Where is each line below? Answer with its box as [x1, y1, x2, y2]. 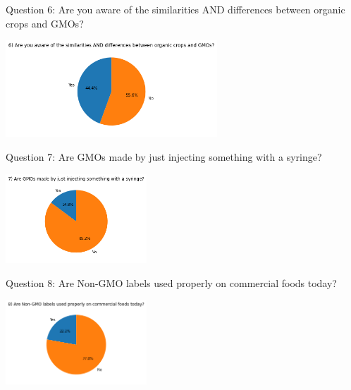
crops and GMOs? [6, 16, 84, 30]
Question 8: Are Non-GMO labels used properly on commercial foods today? [6, 275, 337, 290]
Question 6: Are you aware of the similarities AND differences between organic [6, 2, 345, 16]
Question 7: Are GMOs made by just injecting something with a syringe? [6, 150, 322, 164]
